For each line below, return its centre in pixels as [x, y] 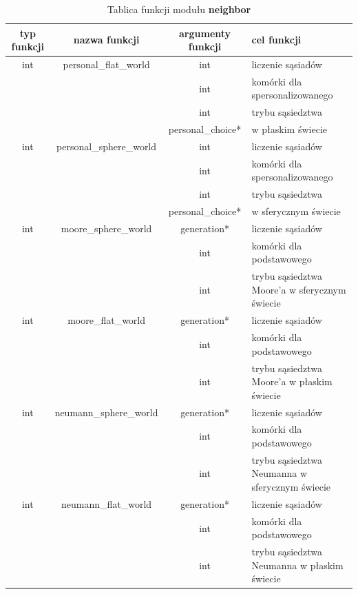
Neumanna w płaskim [297, 565]
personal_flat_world [106, 64]
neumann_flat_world [107, 503]
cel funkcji [276, 40]
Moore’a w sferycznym [299, 289]
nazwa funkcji [106, 40]
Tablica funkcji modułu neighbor [179, 9]
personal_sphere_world [107, 146]
